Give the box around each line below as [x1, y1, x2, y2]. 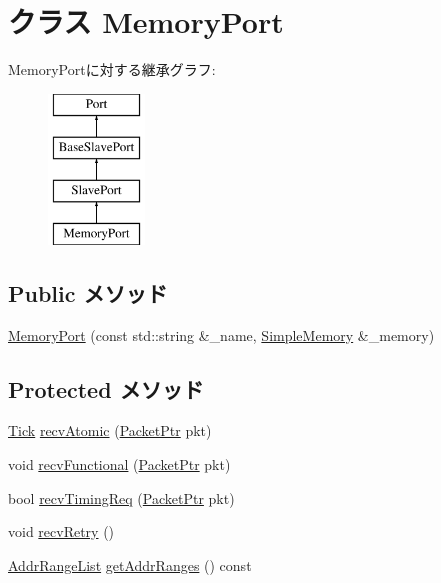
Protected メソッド [8, 373, 204, 404]
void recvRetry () [8, 521, 115, 542]
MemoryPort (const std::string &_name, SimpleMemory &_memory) [8, 324, 435, 345]
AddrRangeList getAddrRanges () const [8, 554, 252, 575]
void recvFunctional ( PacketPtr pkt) [8, 454, 231, 475]
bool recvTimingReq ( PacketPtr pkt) [8, 487, 235, 508]
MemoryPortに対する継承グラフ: [8, 59, 216, 80]
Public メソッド [8, 277, 168, 308]
